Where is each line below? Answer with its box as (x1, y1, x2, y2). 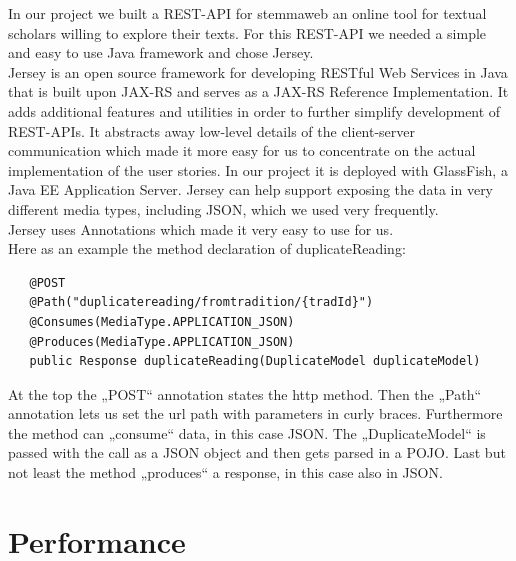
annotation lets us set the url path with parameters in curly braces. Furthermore (8, 403, 503, 424)
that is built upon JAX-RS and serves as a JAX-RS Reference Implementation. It (8, 81, 509, 102)
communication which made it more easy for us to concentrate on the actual (8, 140, 476, 161)
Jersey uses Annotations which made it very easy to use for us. (8, 218, 394, 239)
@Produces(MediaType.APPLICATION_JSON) (29, 334, 295, 349)
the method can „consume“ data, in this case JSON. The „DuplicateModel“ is (8, 422, 486, 443)
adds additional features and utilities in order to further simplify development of (8, 100, 501, 121)
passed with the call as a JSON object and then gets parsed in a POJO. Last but (8, 442, 506, 463)
